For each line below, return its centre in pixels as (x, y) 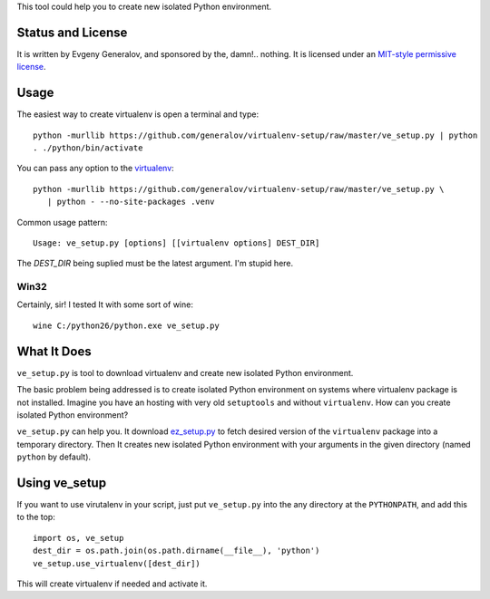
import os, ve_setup (78, 538)
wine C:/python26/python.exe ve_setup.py (126, 325)
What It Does (54, 351)
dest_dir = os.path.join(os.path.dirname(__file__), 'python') (176, 551)
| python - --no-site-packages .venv (131, 202)
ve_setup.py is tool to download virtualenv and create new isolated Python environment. (185, 372)
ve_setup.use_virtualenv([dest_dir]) (117, 563)
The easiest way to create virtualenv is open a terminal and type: (137, 114)
